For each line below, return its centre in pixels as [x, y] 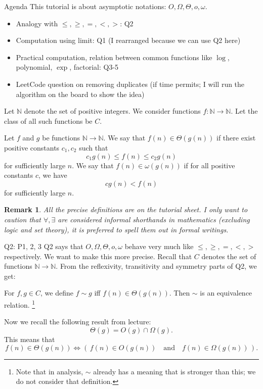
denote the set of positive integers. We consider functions [112, 111]
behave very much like [159, 246]
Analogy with [37, 23]
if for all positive [209, 165]
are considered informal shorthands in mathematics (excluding [154, 219]
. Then [180, 293]
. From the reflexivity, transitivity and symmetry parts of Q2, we [156, 266]
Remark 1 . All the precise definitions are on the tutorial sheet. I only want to [126, 209]
